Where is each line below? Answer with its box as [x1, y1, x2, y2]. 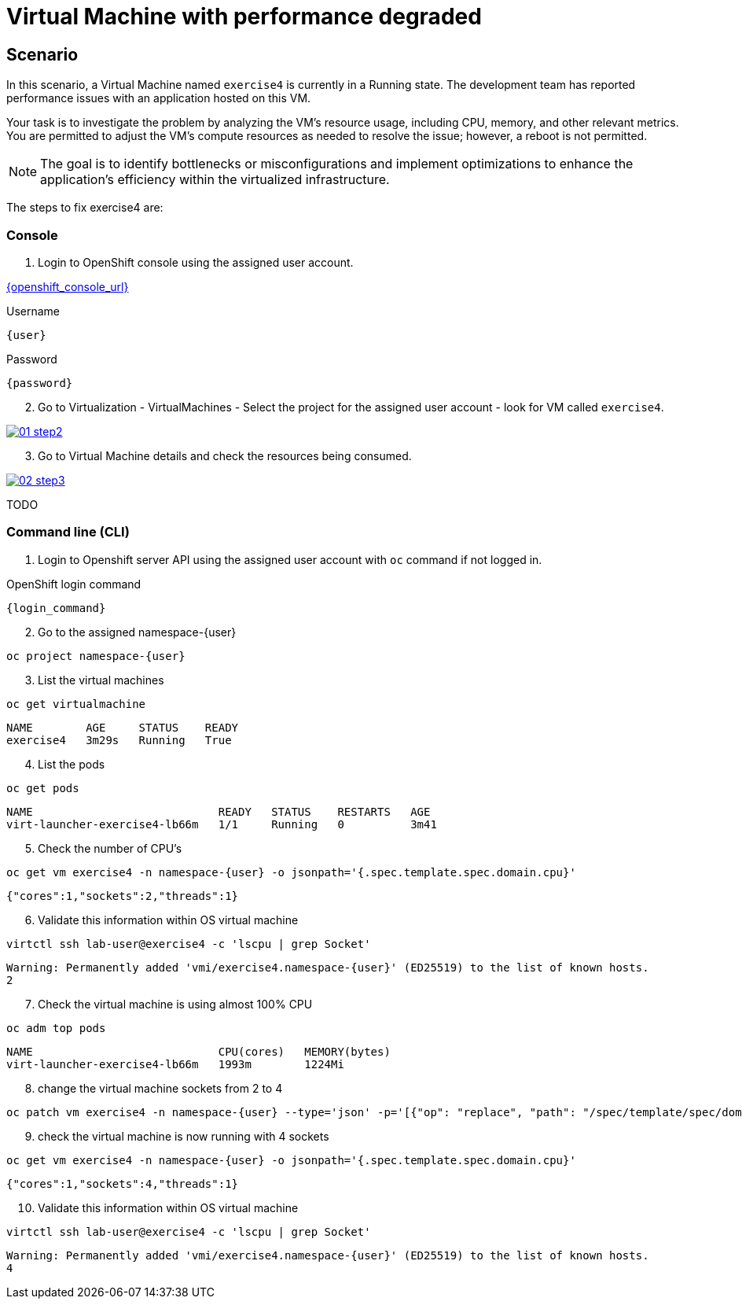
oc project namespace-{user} [6, 649, 185, 662]
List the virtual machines [38, 673, 164, 687]
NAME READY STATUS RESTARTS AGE [6, 805, 431, 818]
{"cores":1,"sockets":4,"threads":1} [6, 1177, 239, 1190]
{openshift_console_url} [6, 279, 129, 293]
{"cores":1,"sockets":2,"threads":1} [6, 889, 239, 902]
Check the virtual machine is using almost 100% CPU [38, 997, 313, 1011]
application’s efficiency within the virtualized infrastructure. [40, 171, 390, 188]
